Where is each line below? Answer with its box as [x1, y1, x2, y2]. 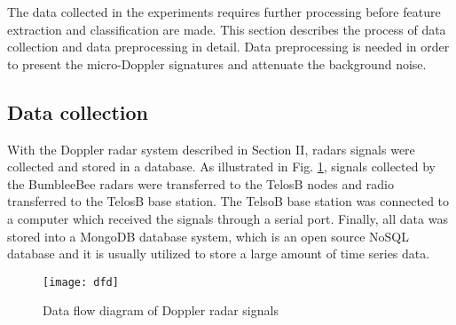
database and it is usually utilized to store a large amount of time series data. [7, 244, 430, 263]
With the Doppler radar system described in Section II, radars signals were [7, 139, 415, 158]
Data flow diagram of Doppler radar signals [43, 301, 279, 320]
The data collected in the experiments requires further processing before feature [7, 3, 441, 20]
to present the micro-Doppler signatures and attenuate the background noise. [7, 54, 427, 73]
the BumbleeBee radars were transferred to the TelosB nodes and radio [7, 174, 394, 193]
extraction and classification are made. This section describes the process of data [7, 20, 446, 38]
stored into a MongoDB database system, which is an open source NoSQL [7, 226, 409, 245]
